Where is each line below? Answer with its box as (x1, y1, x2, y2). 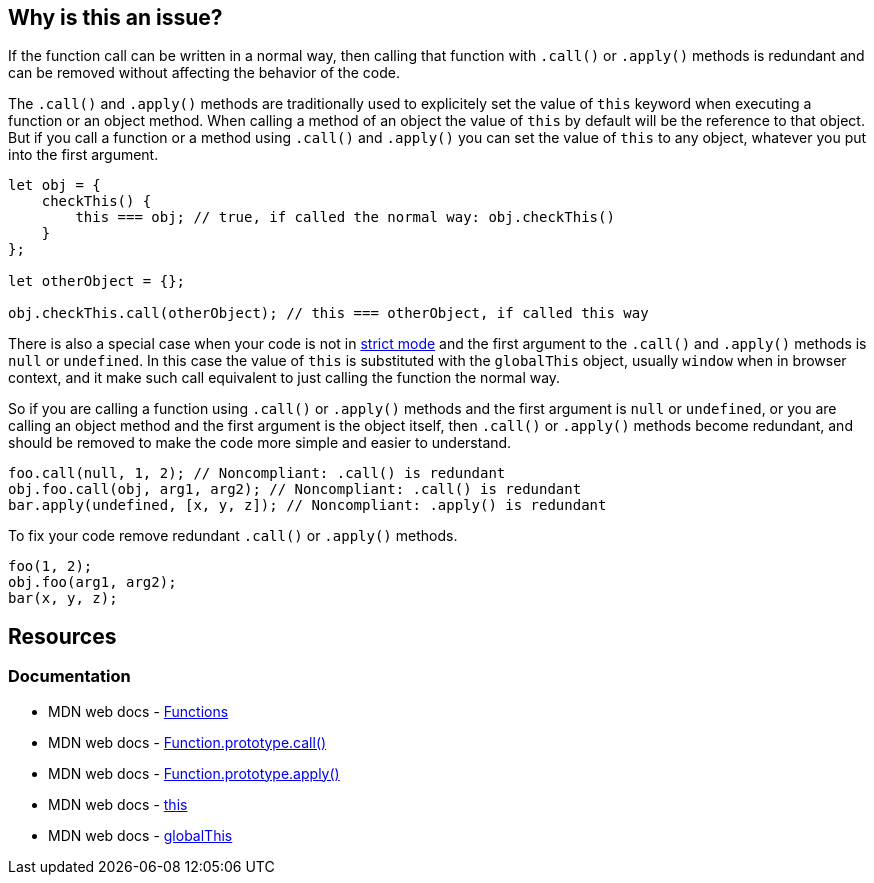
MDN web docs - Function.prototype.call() (48, 733, 327, 751)
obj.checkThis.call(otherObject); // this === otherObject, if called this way (8, 305, 649, 322)
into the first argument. (8, 146, 159, 164)
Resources (8, 623, 117, 649)
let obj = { (8, 177, 101, 194)
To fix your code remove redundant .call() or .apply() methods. (8, 527, 458, 545)
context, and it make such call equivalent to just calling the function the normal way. (8, 369, 561, 387)
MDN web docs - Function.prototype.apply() (48, 764, 340, 782)
